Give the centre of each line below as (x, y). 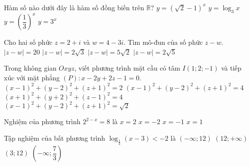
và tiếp (231, 68)
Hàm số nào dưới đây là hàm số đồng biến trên (74, 7)
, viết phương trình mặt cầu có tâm (127, 68)
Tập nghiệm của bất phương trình (55, 138)
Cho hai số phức (28, 42)
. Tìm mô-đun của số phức (163, 42)
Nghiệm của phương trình (42, 121)
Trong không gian (30, 68)
